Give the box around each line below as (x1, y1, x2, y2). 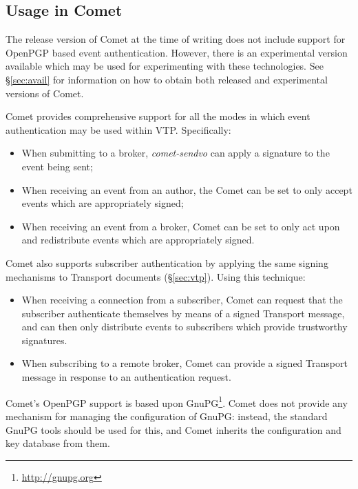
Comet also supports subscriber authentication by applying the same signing (6, 255, 328, 270)
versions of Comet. (6, 86, 84, 100)
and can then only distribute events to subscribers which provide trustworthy (21, 319, 348, 334)
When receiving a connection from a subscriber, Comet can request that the (21, 292, 343, 307)
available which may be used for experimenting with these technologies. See (6, 59, 324, 73)
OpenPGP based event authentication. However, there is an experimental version (6, 45, 348, 59)
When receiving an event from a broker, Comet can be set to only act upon (21, 219, 340, 233)
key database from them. (6, 436, 110, 450)
